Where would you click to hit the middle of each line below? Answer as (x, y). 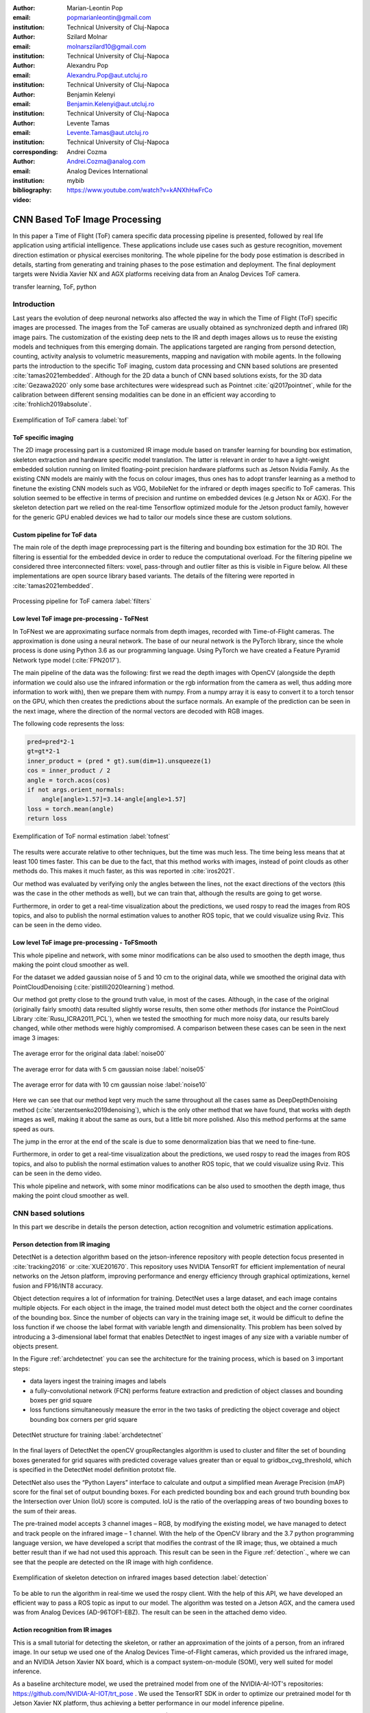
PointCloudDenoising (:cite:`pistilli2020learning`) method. (94, 987)
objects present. (36, 1346)
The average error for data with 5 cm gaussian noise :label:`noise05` (109, 1069)
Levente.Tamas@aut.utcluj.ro (108, 133)
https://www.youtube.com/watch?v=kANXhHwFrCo (139, 190)
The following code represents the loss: (69, 724)
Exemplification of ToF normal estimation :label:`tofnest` (91, 837)
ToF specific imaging (43, 437)
